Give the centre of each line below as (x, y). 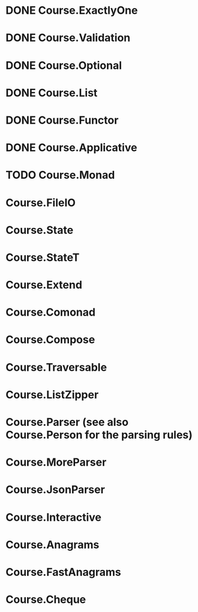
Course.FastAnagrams (63, 572)
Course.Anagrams (52, 544)
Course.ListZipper (52, 394)
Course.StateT (43, 257)
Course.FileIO (41, 202)
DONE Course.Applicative (71, 148)
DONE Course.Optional (64, 65)
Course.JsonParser (55, 490)
